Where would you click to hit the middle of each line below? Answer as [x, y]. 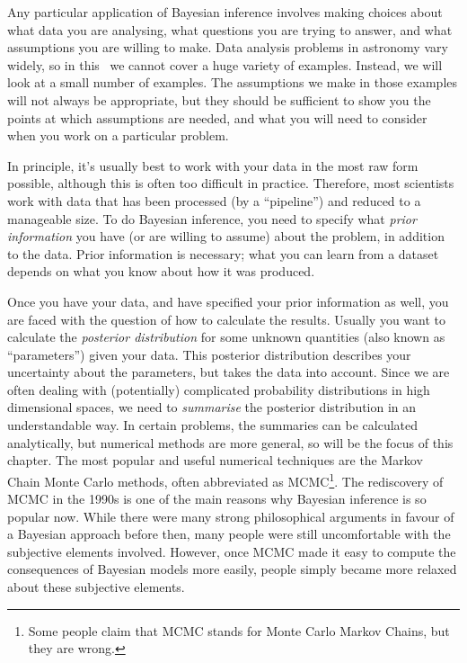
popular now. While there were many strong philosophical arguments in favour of [231, 516]
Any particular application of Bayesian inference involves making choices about [225, 12]
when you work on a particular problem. [118, 135]
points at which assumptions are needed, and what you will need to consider [217, 117]
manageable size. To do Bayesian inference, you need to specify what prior [212, 218]
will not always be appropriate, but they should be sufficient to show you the [219, 99]
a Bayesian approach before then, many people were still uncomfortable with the [229, 534]
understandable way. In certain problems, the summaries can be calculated [213, 425]
